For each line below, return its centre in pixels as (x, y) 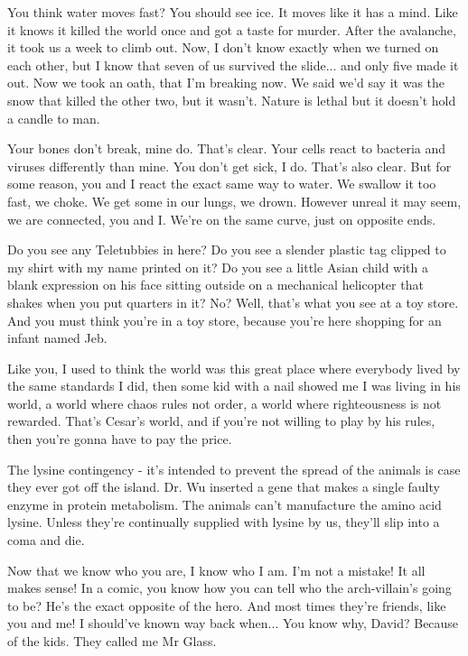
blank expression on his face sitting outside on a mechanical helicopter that (215, 285)
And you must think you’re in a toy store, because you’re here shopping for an (225, 320)
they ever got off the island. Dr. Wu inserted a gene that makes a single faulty (224, 487)
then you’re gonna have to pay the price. (120, 439)
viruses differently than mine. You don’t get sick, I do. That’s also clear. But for (229, 166)
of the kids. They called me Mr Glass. (112, 641)
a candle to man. (54, 118)
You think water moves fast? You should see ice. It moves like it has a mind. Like (233, 12)
